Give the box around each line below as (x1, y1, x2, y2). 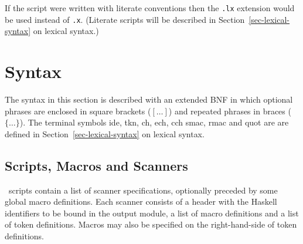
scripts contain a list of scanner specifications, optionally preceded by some (8, 184, 278, 196)
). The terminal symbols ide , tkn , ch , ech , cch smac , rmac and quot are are (19, 116, 289, 128)
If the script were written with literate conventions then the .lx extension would (5, 2, 295, 13)
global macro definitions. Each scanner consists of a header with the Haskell (5, 195, 277, 208)
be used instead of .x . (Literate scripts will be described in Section (5, 13, 245, 25)
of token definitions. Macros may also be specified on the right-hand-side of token (5, 218, 297, 231)
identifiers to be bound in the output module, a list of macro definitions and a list (5, 206, 299, 219)
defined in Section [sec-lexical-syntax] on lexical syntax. (5, 127, 205, 140)
